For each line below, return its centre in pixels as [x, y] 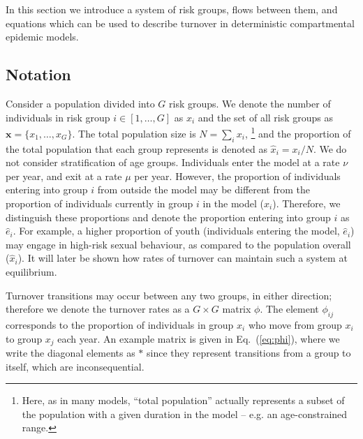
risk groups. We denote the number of [250, 103]
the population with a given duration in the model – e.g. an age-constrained [185, 414]
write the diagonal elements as [71, 352]
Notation [38, 74]
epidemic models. [42, 37]
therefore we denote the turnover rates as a [98, 309]
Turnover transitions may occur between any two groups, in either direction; [169, 295]
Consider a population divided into [80, 103]
